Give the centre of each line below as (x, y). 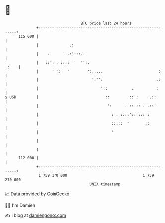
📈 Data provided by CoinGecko (37, 194)
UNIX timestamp (105, 184)
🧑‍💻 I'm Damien (20, 205)
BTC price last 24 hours (106, 23)
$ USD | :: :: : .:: (81, 97)
